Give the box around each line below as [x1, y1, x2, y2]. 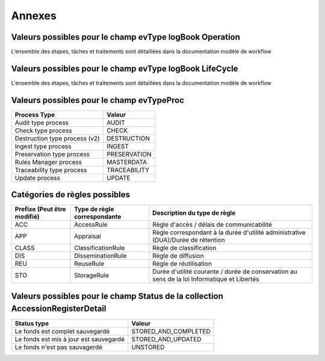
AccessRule [74, 220, 108, 229]
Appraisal [74, 232, 102, 241]
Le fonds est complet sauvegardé [14, 327, 110, 335]
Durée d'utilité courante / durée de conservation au [152, 268, 297, 276]
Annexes [11, 9, 57, 22]
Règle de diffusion [152, 251, 204, 260]
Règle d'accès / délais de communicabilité [152, 220, 272, 229]
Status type [14, 319, 49, 327]
